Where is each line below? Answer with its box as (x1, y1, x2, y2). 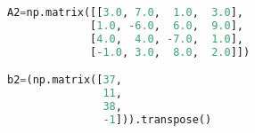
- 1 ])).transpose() (103, 113, 212, 126)
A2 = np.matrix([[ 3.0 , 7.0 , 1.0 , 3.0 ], (7, 6, 243, 19)
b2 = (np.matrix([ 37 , (7, 74, 122, 87)
